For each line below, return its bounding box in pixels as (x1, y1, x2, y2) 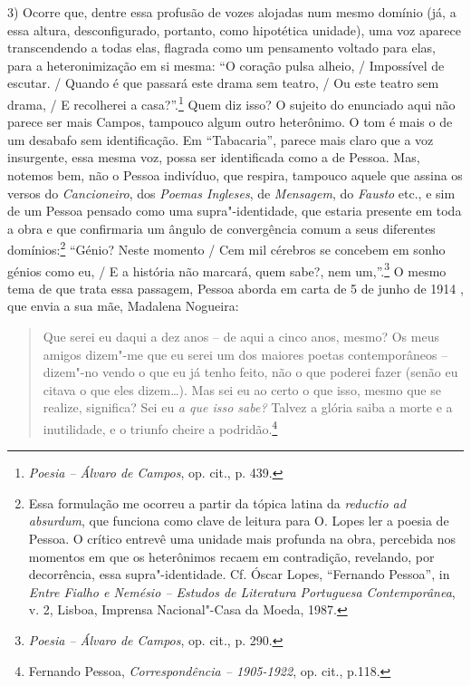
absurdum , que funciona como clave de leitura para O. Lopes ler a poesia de (28, 511, 449, 530)
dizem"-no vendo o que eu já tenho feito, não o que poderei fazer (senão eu (43, 362, 458, 382)
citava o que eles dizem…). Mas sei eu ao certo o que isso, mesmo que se (43, 380, 441, 399)
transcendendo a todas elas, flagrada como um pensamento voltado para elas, (7, 38, 436, 57)
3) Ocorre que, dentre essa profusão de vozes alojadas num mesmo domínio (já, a (7, 3, 457, 21)
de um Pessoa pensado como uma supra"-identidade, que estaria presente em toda (7, 201, 462, 220)
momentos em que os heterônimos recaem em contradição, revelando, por (28, 546, 435, 565)
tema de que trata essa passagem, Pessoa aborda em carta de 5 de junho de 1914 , (7, 278, 464, 297)
